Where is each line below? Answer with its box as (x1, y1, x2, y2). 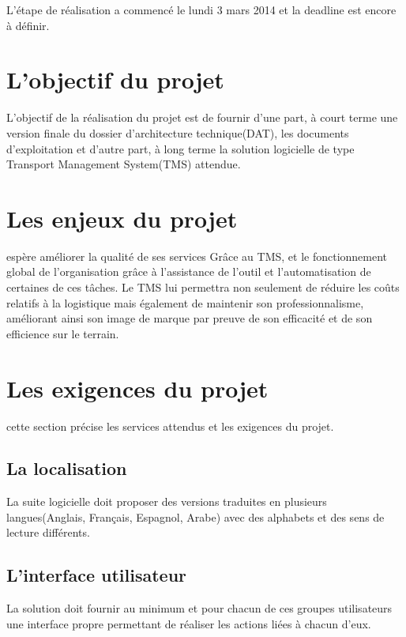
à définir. (6, 17, 50, 33)
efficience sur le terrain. (6, 325, 119, 341)
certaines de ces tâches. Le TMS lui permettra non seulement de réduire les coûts (6, 279, 400, 295)
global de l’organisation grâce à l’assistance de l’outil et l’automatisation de (6, 263, 371, 280)
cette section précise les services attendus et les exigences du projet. (6, 417, 334, 434)
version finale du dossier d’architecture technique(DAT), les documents (6, 124, 349, 141)
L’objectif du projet (6, 63, 224, 96)
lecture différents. (6, 524, 90, 541)
